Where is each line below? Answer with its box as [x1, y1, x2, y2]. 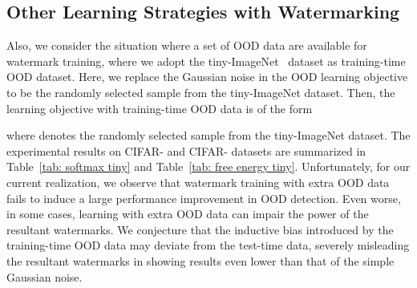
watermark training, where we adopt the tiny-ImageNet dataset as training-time [6, 52, 406, 69]
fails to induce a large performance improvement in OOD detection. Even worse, [6, 189, 401, 206]
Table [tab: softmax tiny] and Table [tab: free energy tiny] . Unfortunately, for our [6, 158, 411, 175]
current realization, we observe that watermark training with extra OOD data [6, 173, 390, 190]
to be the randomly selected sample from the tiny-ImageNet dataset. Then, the [6, 83, 395, 100]
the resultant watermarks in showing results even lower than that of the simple [6, 252, 395, 269]
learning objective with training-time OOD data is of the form [6, 99, 313, 116]
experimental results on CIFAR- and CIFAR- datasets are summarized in [6, 142, 366, 159]
